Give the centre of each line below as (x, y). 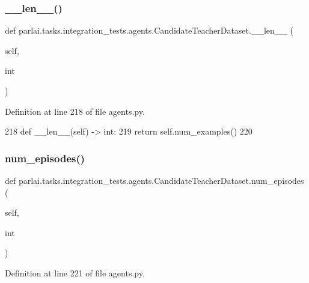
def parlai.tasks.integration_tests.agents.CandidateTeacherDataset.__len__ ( (149, 30)
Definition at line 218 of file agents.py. (75, 111)
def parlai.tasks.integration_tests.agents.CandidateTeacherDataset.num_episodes (154, 180)
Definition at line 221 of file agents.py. (75, 272)
